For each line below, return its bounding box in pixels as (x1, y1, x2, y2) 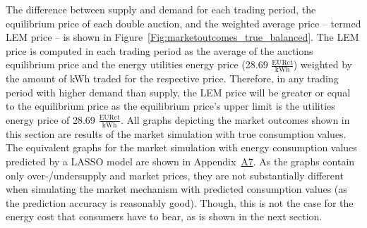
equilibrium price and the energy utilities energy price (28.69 (6, 57, 268, 72)
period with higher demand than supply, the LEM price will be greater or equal (6, 84, 351, 99)
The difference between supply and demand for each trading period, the (6, 2, 316, 16)
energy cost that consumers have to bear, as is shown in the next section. (6, 209, 323, 224)
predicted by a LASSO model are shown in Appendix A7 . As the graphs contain (6, 154, 355, 168)
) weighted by (293, 57, 352, 72)
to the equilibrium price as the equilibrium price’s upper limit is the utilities (6, 99, 335, 113)
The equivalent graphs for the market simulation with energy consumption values (6, 140, 357, 155)
